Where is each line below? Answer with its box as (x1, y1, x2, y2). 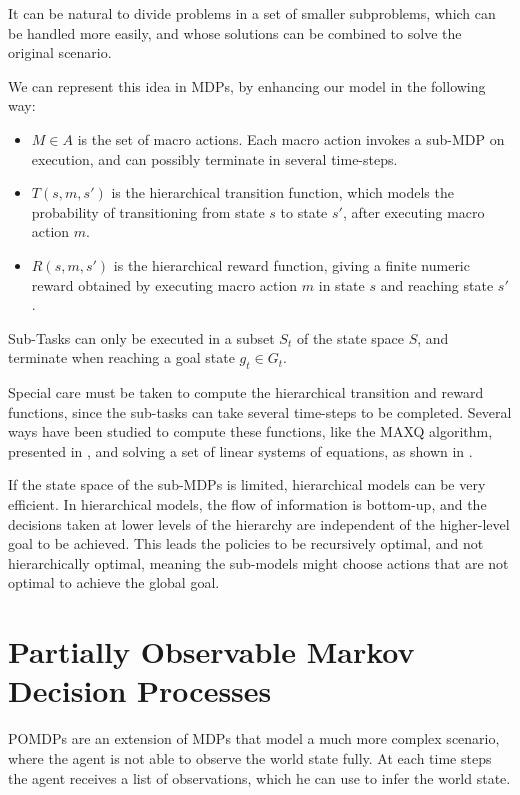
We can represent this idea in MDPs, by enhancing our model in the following (8, 75, 486, 96)
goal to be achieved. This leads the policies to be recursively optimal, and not (8, 533, 484, 554)
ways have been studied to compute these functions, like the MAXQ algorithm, (8, 421, 493, 442)
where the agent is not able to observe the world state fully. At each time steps (8, 747, 492, 768)
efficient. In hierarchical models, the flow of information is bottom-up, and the (8, 494, 487, 515)
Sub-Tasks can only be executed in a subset (8, 327, 275, 348)
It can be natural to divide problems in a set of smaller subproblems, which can (8, 3, 496, 23)
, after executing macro (342, 201, 485, 222)
